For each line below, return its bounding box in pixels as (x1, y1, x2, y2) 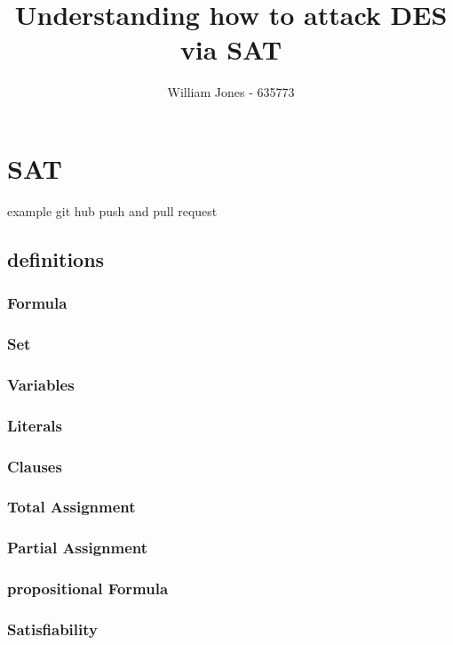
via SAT (179, 31, 282, 68)
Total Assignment (7, 496, 136, 518)
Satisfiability (7, 617, 98, 640)
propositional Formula (7, 577, 169, 600)
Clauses (7, 455, 62, 477)
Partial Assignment (7, 536, 148, 559)
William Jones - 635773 (167, 83, 295, 101)
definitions (7, 245, 105, 272)
